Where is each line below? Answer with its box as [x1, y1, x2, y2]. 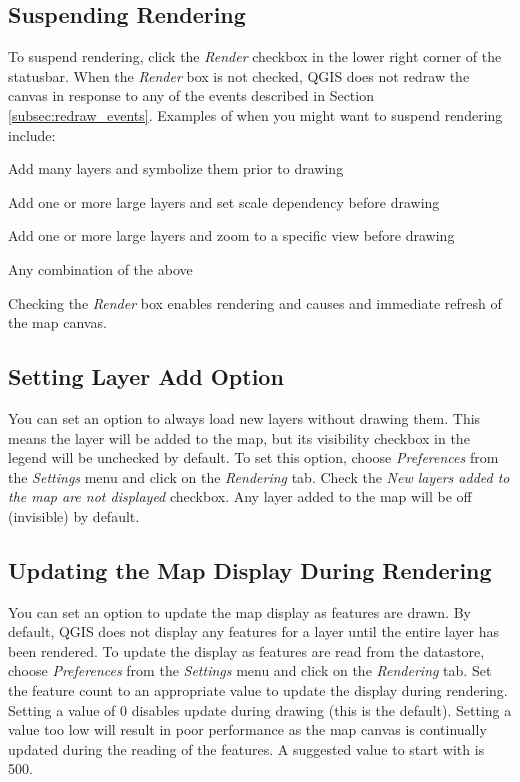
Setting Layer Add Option [8, 361, 284, 392]
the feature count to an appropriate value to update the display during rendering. [8, 680, 508, 701]
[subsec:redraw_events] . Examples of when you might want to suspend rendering [8, 104, 503, 125]
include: [8, 124, 56, 145]
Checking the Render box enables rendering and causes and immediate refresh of [8, 292, 502, 313]
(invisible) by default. [8, 505, 140, 526]
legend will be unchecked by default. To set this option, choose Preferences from [8, 447, 499, 468]
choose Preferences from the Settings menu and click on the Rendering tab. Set [8, 660, 492, 681]
